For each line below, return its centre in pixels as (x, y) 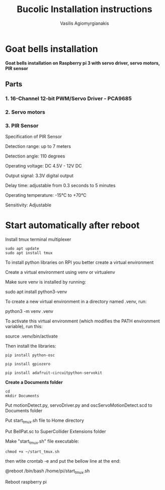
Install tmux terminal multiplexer (38, 239)
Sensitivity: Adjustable (28, 205)
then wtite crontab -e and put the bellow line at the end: (63, 461)
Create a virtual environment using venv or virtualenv (60, 272)
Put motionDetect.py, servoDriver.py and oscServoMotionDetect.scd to (79, 405)
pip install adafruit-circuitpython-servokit (54, 373)
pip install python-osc (30, 355)
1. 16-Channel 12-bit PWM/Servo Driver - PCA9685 (68, 98)
